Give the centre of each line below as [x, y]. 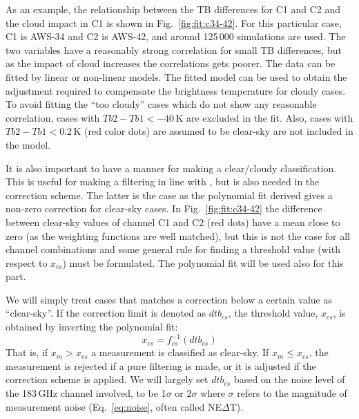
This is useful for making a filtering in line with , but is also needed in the [163, 181]
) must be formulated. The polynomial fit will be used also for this [203, 262]
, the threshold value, [273, 313]
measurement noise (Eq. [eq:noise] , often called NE [114, 406]
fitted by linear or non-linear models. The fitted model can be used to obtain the [176, 76]
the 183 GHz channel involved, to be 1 [86, 392]
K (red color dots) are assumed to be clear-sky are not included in [213, 131]
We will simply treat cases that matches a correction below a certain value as [169, 299]
